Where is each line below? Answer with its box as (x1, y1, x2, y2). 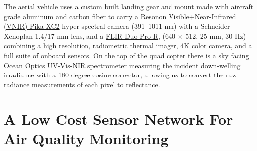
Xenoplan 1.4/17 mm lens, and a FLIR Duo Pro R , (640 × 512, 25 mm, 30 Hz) (4, 30, 246, 41)
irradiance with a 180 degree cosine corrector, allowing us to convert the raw (4, 70, 237, 80)
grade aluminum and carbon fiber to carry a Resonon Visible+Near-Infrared (4, 11, 236, 21)
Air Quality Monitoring (4, 128, 169, 148)
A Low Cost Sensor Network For (4, 108, 233, 129)
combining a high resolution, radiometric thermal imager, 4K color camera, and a (4, 40, 252, 51)
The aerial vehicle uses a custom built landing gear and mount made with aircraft (4, 1, 254, 11)
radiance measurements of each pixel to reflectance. (4, 79, 160, 89)
